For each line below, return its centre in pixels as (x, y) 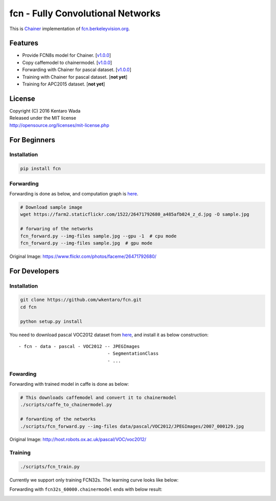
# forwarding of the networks (58, 419)
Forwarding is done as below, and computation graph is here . (74, 194)
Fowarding (23, 374)
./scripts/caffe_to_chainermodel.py (66, 405)
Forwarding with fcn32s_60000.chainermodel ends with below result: (86, 489)
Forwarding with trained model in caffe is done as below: (69, 384)
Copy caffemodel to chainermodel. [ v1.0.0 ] (67, 62)
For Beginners (32, 140)
